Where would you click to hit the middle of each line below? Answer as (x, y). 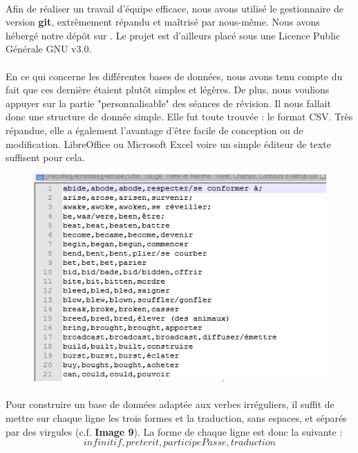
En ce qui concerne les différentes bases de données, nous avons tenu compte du (174, 76)
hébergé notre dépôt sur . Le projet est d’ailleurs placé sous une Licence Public (173, 35)
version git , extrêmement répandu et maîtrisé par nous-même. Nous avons (163, 22)
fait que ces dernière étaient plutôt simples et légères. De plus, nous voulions (168, 90)
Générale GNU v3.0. (49, 49)
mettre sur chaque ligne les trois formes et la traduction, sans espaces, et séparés (176, 417)
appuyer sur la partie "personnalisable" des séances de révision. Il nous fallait (168, 103)
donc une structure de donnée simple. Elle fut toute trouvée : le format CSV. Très (179, 117)
